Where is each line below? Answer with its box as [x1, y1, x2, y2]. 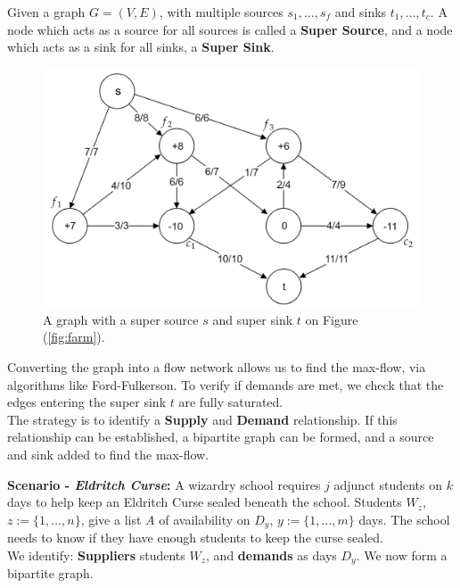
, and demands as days [206, 545, 337, 564]
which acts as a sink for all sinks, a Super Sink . [7, 37, 275, 56]
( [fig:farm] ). [43, 327, 105, 346]
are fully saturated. [178, 393, 283, 411]
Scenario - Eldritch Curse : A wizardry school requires [7, 475, 321, 493]
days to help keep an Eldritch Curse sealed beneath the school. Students [7, 493, 402, 511]
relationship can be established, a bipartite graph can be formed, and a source [7, 427, 434, 446]
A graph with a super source [43, 310, 199, 328]
